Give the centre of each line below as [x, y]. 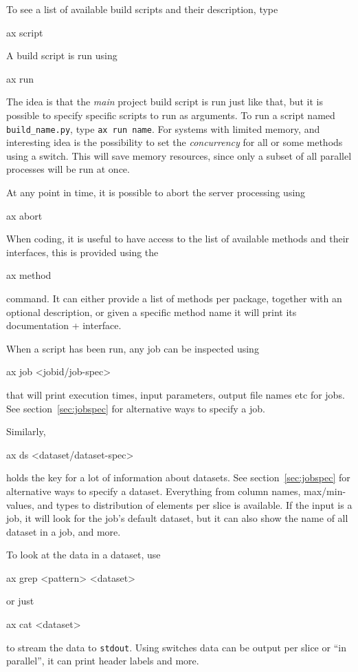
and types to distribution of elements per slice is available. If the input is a [195, 504]
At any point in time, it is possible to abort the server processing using [156, 192]
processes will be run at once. [68, 169]
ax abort [24, 215]
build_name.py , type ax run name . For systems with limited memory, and [163, 128]
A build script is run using [62, 55]
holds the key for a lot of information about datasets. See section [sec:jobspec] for [178, 477]
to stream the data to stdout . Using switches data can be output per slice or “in [176, 647]
